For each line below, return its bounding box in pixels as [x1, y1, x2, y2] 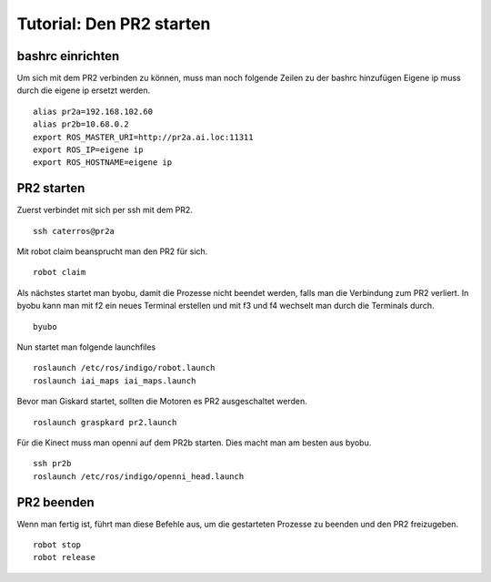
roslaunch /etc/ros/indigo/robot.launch [33, 362, 215, 373]
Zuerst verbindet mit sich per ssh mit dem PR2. [16, 205, 193, 216]
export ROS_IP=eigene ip [33, 145, 144, 155]
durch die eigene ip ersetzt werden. [16, 85, 150, 96]
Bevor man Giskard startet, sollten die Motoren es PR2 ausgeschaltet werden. [16, 396, 308, 407]
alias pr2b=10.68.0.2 [33, 119, 129, 129]
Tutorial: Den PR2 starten [16, 14, 211, 34]
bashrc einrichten [16, 48, 120, 64]
